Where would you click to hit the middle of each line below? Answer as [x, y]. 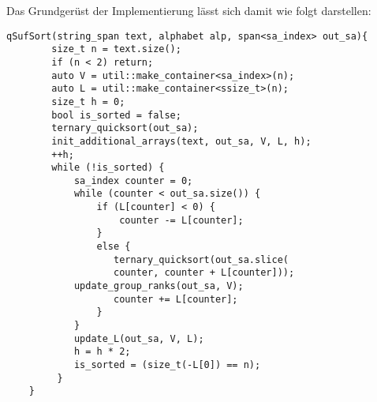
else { [114, 247]
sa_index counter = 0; [133, 180]
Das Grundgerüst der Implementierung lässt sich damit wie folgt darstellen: [189, 10]
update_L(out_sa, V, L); [139, 338]
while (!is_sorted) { [108, 168]
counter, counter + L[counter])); [204, 273]
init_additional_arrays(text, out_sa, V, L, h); [181, 141]
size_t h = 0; [88, 101]
